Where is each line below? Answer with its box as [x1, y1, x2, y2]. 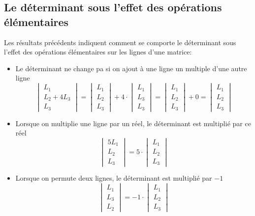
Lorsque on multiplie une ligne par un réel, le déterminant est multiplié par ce [15, 118, 251, 128]
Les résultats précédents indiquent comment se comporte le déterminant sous [4, 37, 236, 47]
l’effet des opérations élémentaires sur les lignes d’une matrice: [4, 47, 192, 57]
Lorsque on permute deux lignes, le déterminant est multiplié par [15, 173, 212, 183]
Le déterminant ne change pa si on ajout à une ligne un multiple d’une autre [15, 63, 247, 73]
